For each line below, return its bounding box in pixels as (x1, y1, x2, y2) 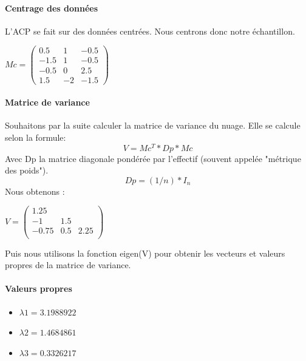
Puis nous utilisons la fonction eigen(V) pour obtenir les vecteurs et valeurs (5, 246, 285, 259)
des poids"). (5, 164, 49, 177)
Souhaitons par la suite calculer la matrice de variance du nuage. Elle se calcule (5, 119, 301, 132)
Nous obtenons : (5, 184, 65, 197)
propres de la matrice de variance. (5, 258, 131, 271)
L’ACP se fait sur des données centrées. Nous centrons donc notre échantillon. (5, 24, 295, 37)
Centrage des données (5, 1, 98, 14)
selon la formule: (5, 130, 66, 143)
